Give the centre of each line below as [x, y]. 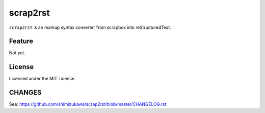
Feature [21, 41]
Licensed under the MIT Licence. [42, 79]
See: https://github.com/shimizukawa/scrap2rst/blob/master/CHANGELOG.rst [88, 104]
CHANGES [25, 93]
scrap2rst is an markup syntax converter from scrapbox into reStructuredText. [90, 27]
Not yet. [17, 53]
